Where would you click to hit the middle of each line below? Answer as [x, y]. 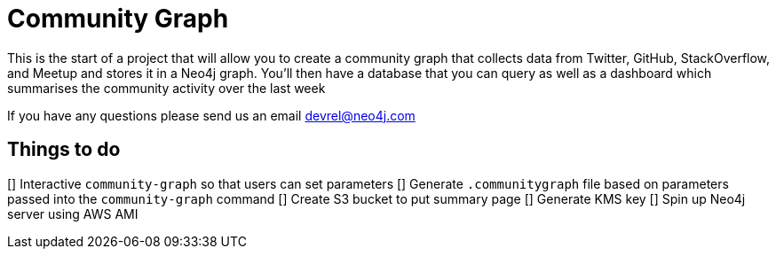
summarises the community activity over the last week [166, 88]
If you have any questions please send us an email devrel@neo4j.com [211, 115]
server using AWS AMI [73, 213]
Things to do [64, 150]
